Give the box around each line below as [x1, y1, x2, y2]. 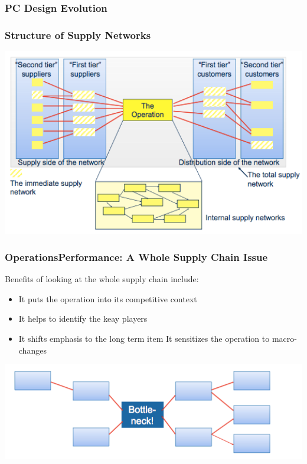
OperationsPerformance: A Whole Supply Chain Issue [5, 249, 268, 264]
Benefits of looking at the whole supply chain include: [5, 273, 199, 285]
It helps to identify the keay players [18, 312, 148, 325]
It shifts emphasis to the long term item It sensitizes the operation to [18, 332, 270, 344]
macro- [272, 332, 297, 344]
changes [18, 344, 47, 356]
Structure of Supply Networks [5, 27, 151, 42]
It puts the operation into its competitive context [18, 292, 197, 305]
